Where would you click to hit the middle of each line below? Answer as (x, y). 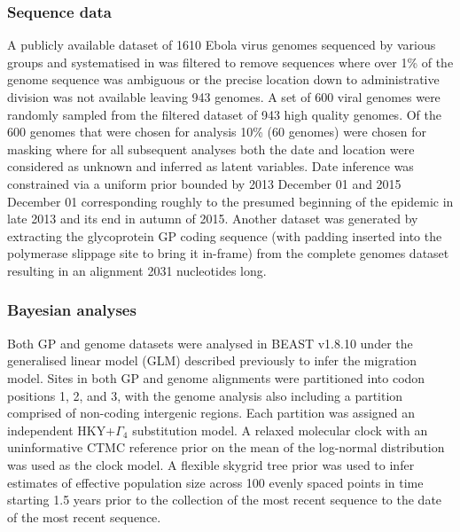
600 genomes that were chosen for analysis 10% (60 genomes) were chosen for (217, 132)
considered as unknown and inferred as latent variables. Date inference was (211, 166)
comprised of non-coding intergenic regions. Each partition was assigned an (211, 413)
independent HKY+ (62, 430)
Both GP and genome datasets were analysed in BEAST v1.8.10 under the (210, 343)
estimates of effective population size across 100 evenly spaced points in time (215, 482)
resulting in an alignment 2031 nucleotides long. (137, 270)
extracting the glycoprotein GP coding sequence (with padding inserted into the (225, 235)
